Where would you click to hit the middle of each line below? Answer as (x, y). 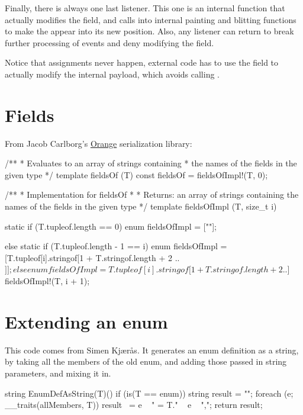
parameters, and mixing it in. (58, 373)
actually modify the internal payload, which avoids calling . (112, 74)
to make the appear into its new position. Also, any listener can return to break (149, 31)
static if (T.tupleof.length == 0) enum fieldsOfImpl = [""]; (111, 226)
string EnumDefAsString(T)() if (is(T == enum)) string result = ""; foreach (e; (149, 393)
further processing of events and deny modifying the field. (109, 42)
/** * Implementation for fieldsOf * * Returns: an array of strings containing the (152, 194)
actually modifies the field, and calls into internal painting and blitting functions (151, 19)
